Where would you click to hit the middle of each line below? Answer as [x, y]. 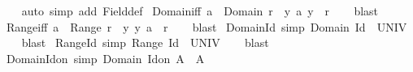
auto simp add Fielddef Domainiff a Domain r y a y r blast [200, 11]
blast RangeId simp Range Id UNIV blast [145, 42]
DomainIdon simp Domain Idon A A [105, 58]
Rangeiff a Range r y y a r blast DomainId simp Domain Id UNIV [206, 26]
